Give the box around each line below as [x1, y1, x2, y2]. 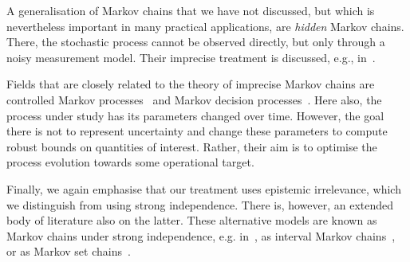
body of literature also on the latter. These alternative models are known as [6, 212, 377, 229]
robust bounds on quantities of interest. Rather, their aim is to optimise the [6, 138, 377, 154]
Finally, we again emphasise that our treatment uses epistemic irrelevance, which [6, 180, 401, 197]
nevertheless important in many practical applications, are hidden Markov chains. [6, 18, 404, 34]
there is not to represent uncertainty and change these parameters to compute [6, 123, 388, 139]
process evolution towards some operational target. [6, 154, 254, 170]
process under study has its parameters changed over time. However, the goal [6, 107, 384, 123]
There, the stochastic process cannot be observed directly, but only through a [6, 33, 385, 50]
